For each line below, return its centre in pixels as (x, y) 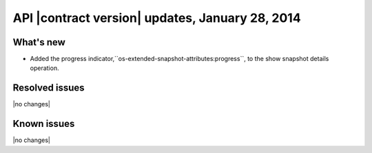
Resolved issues (49, 88)
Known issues (44, 124)
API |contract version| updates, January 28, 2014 (157, 18)
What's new (39, 42)
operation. (44, 68)
